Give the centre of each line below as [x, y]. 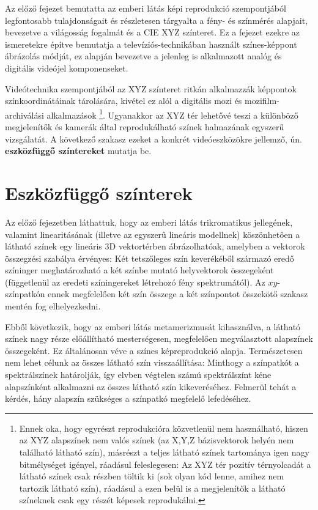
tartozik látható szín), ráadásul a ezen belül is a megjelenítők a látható [152, 488]
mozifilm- [262, 101]
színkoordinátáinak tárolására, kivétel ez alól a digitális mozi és [124, 101]
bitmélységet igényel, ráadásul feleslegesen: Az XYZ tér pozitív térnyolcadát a [165, 464]
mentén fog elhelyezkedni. [53, 306]
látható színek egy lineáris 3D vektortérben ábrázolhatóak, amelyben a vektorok [155, 246]
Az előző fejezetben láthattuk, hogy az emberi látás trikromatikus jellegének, [149, 222]
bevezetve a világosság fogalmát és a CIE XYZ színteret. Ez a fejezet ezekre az [153, 32]
